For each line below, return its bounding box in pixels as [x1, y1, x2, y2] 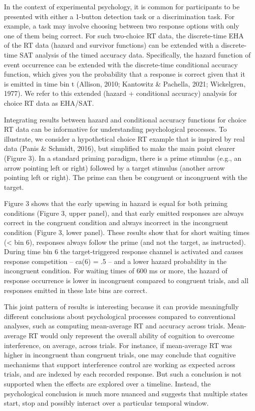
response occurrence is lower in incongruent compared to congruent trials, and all [4, 275, 249, 286]
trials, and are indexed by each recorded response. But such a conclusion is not [4, 369, 242, 379]
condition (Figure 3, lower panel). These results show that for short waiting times [4, 227, 250, 237]
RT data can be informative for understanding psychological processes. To [4, 124, 227, 134]
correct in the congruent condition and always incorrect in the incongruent [4, 217, 228, 228]
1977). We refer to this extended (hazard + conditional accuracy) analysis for [4, 88, 237, 98]
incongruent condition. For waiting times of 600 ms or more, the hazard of [4, 265, 227, 276]
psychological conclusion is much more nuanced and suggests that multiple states [4, 388, 248, 398]
